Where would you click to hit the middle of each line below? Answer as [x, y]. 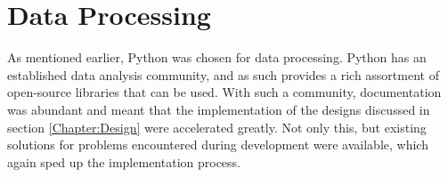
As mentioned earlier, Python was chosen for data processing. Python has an [217, 57]
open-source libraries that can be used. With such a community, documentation [224, 92]
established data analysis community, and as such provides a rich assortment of [223, 74]
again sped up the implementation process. [124, 161]
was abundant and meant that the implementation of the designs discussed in [219, 109]
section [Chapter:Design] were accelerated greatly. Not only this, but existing [217, 127]
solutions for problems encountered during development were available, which [218, 145]
